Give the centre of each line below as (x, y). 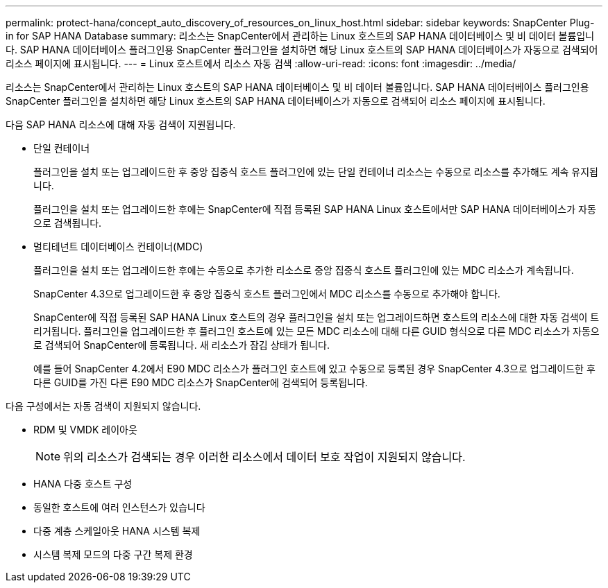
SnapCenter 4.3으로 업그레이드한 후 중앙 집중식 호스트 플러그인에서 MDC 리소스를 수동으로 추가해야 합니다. (267, 294)
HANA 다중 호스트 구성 (83, 484)
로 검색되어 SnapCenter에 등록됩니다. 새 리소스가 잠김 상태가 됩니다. (181, 345)
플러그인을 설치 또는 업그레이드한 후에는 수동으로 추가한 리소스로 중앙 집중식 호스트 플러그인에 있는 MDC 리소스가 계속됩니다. (304, 270)
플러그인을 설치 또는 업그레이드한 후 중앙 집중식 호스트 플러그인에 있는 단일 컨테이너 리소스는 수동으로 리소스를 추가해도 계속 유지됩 (316, 172)
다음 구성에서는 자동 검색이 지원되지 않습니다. (103, 406)
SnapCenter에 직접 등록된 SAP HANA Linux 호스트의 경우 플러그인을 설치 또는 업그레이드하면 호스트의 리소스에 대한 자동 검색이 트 (316, 317)
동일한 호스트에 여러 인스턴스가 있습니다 (119, 507)
